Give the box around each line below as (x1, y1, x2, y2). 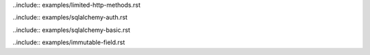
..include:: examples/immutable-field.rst (12, 38, 125, 47)
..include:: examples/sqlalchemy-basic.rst (12, 26, 130, 34)
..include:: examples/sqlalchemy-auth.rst (12, 14, 128, 22)
